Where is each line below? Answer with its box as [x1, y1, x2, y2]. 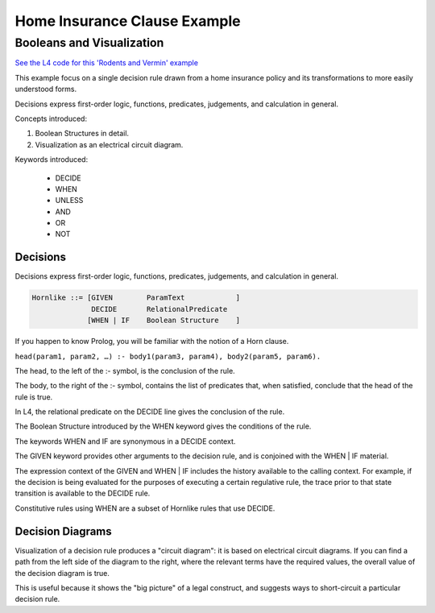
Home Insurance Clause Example [14, 12, 241, 30]
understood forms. [14, 85, 77, 94]
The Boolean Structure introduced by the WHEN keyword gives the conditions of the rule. [14, 421, 312, 431]
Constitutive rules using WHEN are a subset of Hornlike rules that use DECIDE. [14, 503, 275, 513]
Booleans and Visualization [14, 35, 164, 50]
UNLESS [55, 196, 84, 205]
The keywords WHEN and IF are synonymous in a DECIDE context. [14, 436, 236, 446]
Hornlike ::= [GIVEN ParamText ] [31, 293, 241, 302]
